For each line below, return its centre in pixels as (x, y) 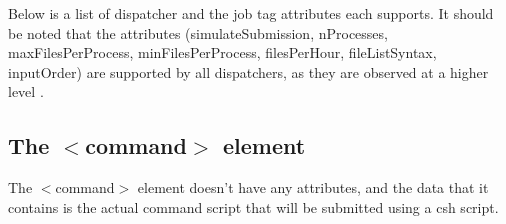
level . (26, 91)
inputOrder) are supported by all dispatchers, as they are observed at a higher (248, 71)
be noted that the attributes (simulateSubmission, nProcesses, (198, 32)
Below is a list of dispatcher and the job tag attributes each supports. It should (251, 13)
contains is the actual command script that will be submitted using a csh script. (253, 206)
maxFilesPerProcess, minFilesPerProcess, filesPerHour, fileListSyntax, (222, 52)
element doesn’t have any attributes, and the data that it (313, 187)
